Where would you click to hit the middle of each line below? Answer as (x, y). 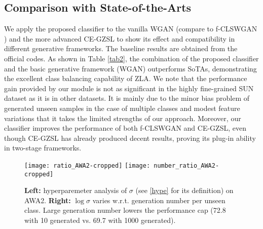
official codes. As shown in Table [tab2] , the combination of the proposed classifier (131, 58)
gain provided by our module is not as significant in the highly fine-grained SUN (129, 88)
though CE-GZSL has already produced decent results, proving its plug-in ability (130, 138)
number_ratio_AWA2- (186, 165)
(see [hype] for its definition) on (184, 190)
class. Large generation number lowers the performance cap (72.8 (125, 210)
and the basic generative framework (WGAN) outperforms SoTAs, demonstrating (130, 68)
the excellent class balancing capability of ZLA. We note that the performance (126, 78)
